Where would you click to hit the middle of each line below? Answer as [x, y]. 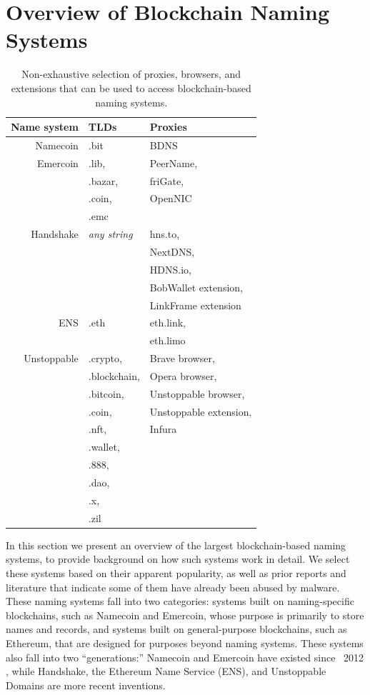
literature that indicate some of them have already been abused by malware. [173, 587]
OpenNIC [171, 198]
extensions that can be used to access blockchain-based [131, 87]
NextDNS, [172, 251]
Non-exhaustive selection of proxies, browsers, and [131, 74]
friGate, [167, 180]
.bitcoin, [106, 393]
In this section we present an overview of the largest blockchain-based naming [176, 545]
